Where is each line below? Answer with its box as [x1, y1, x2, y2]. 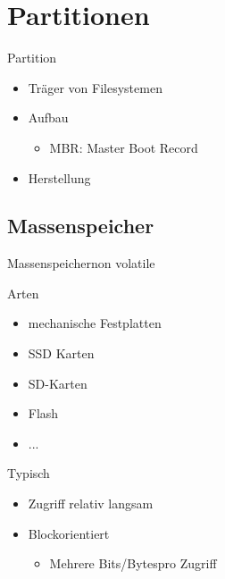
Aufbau [28, 108, 69, 127]
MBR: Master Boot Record [49, 138, 198, 156]
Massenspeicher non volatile [7, 254, 155, 273]
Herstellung [28, 168, 91, 187]
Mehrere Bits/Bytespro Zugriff [49, 554, 217, 573]
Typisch [7, 464, 50, 482]
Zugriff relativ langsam [28, 494, 154, 513]
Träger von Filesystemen [28, 78, 162, 96]
